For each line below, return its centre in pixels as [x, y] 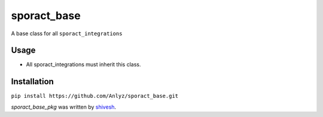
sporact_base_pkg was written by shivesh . [64, 107]
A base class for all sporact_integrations [67, 33]
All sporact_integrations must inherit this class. [83, 64]
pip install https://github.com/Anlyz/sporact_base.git [95, 96]
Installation [32, 81]
